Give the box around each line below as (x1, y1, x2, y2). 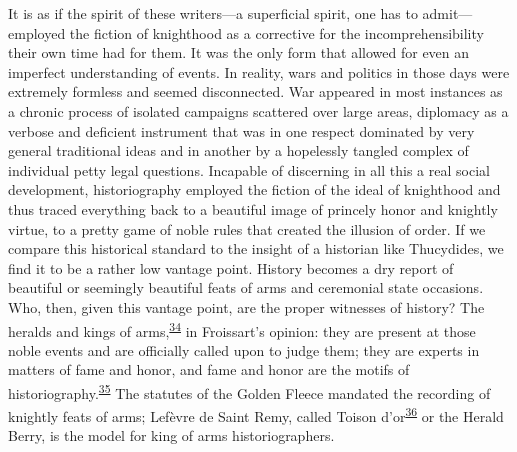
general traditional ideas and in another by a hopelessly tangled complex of (8, 140, 469, 161)
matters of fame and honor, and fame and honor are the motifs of (8, 359, 410, 380)
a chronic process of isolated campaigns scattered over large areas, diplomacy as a (8, 100, 509, 121)
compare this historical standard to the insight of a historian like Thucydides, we (8, 238, 504, 259)
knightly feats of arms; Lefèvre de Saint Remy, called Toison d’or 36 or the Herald (8, 403, 504, 426)
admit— (422, 3, 473, 23)
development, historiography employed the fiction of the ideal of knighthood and (8, 179, 501, 200)
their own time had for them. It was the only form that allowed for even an (8, 42, 470, 63)
